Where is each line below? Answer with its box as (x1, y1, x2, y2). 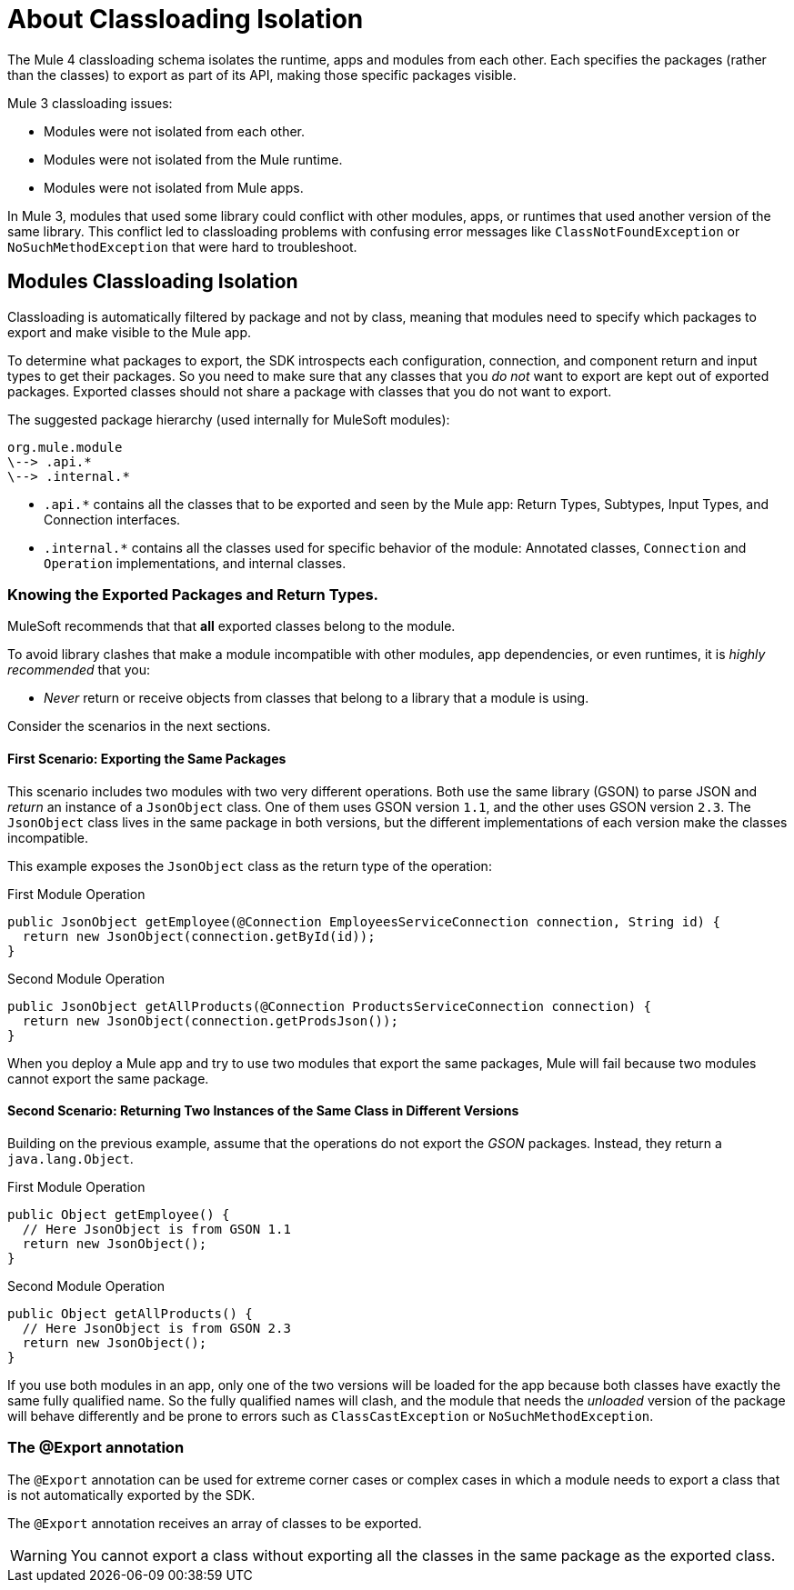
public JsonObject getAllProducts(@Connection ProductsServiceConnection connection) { (7, 998, 652, 1014)
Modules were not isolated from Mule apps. (44, 179, 304, 195)
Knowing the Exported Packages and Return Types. (7, 585, 379, 604)
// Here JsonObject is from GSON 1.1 (22, 1221, 291, 1236)
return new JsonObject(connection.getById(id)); (22, 928, 376, 944)
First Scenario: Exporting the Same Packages (7, 750, 286, 766)
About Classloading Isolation (7, 4, 364, 35)
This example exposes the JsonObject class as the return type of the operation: (7, 857, 492, 874)
